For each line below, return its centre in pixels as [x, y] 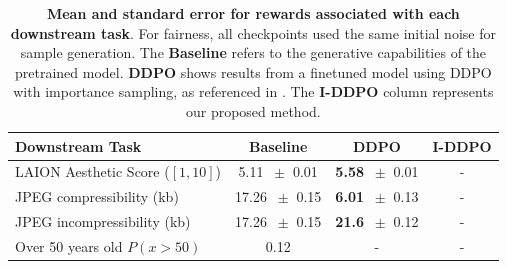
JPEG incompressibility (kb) [103, 221]
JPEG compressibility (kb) [97, 196]
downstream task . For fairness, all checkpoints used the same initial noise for [253, 32]
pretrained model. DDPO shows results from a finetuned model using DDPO [253, 71]
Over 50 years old [69, 245]
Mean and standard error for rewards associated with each [253, 13]
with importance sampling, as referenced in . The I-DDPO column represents [253, 91]
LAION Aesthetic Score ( [92, 171]
